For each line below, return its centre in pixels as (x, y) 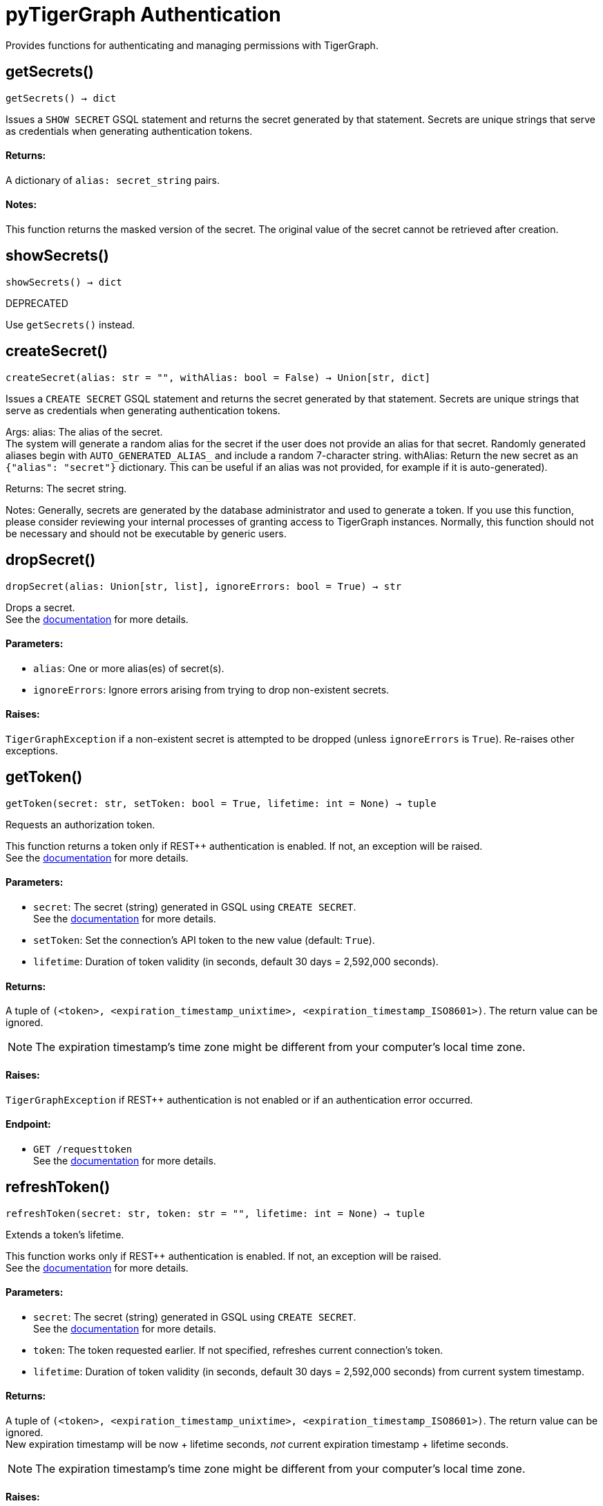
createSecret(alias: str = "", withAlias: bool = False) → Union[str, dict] (218, 377)
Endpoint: (28, 1124)
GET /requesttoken (83, 1149)
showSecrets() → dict (64, 282)
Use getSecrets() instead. (70, 324)
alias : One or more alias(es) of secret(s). (129, 668)
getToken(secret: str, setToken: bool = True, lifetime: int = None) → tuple (221, 803)
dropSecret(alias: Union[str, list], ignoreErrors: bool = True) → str (204, 586)
